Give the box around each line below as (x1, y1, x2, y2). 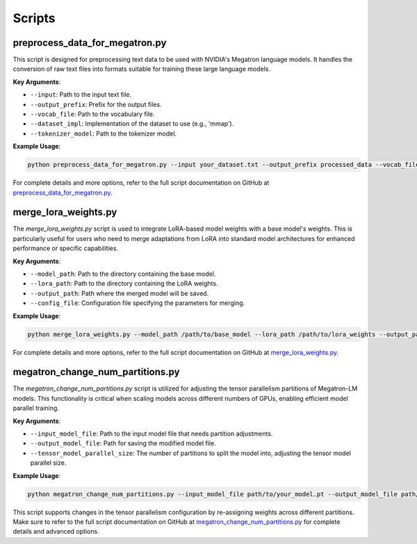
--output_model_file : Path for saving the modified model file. (30, 439, 216, 447)
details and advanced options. (13, 527, 100, 536)
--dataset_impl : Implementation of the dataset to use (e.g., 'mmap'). (30, 119, 234, 128)
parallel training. (13, 404, 59, 413)
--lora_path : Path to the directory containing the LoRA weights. (30, 279, 218, 288)
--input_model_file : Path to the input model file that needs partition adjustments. (30, 429, 273, 438)
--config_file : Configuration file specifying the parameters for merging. (30, 299, 245, 307)
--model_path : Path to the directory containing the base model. (30, 270, 216, 278)
